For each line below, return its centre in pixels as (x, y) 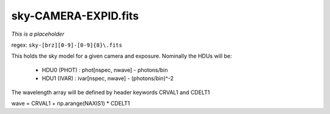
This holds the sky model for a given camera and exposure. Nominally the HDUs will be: (122, 56)
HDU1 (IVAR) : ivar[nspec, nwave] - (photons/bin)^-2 (108, 78)
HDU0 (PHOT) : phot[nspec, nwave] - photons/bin (105, 70)
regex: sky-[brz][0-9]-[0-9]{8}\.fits (67, 45)
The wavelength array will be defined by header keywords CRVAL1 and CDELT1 (111, 92)
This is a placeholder (38, 34)
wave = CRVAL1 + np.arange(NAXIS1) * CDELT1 (71, 103)
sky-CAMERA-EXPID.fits (75, 16)
